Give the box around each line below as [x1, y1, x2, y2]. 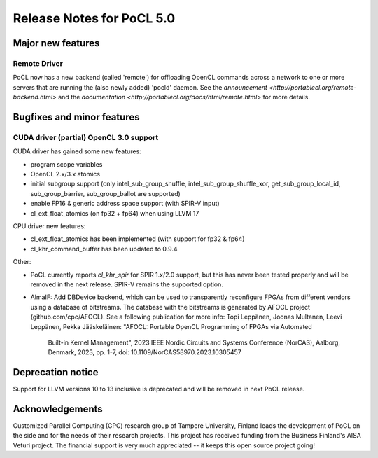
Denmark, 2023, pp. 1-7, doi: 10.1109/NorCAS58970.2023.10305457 [48, 348, 241, 356]
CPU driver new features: [13, 221, 86, 230]
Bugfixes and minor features [13, 111, 140, 123]
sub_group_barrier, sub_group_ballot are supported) [30, 189, 181, 197]
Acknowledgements [13, 403, 103, 415]
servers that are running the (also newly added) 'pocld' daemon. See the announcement [13, 83, 267, 91]
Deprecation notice [13, 366, 99, 378]
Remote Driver [13, 58, 63, 68]
